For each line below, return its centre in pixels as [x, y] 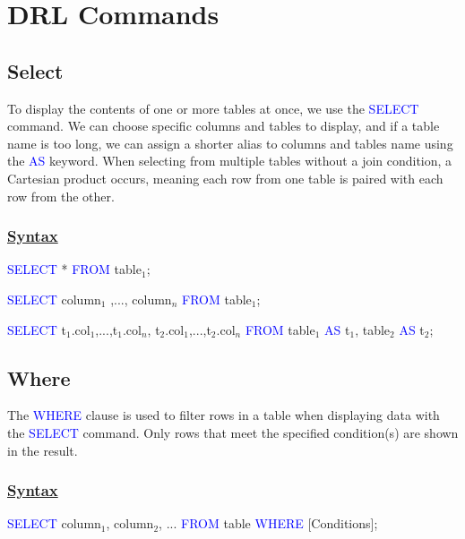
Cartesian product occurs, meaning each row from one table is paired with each [225, 178]
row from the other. [61, 196]
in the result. [43, 450]
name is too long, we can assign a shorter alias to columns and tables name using [230, 143]
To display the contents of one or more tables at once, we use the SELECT [213, 108]
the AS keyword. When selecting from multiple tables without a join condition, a [230, 161]
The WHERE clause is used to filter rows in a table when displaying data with [224, 415]
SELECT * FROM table [74, 269]
